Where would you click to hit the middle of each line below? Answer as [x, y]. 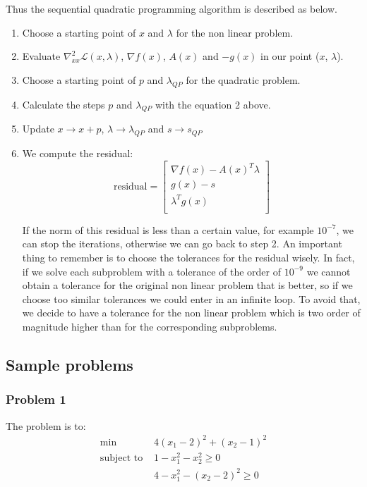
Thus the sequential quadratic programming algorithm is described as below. [172, 8]
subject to [121, 458]
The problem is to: [46, 425]
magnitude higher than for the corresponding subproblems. [150, 327]
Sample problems [70, 365]
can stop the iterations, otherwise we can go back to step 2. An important [182, 243]
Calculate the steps [64, 104]
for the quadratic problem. [243, 79]
